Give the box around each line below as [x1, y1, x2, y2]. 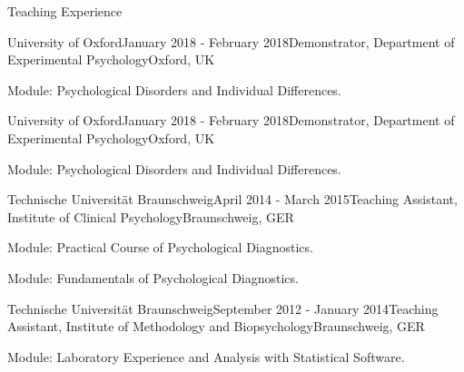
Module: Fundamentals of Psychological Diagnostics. [7, 268, 299, 287]
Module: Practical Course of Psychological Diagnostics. [7, 238, 313, 257]
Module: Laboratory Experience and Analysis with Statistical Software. [7, 347, 405, 366]
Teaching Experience [7, 2, 123, 20]
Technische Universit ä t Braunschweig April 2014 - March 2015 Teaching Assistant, [7, 190, 458, 209]
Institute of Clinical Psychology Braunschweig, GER [7, 207, 294, 226]
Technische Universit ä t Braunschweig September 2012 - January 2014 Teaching [7, 299, 439, 318]
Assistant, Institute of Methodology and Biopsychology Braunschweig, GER [7, 317, 425, 336]
